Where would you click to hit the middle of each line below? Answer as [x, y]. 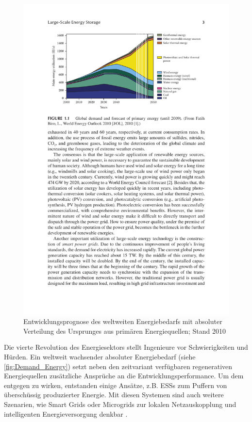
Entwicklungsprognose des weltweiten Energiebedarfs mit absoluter [123, 321]
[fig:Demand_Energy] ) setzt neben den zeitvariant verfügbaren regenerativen [118, 366]
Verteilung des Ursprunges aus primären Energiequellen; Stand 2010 [125, 331]
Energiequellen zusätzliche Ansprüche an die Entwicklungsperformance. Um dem [124, 376]
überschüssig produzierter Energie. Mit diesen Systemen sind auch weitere [114, 395]
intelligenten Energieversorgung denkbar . [66, 414]
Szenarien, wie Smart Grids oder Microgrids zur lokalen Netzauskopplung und [120, 404]
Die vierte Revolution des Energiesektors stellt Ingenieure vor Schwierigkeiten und [126, 347]
